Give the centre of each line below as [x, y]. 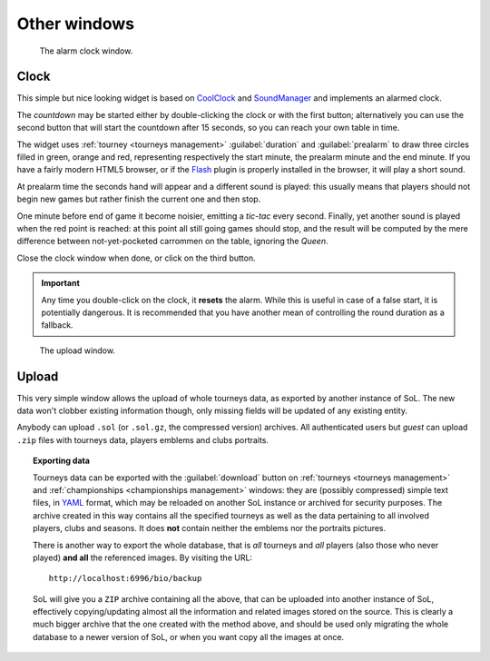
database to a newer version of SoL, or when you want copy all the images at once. [189, 636]
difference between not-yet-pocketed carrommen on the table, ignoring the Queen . [172, 242]
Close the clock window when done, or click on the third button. [136, 258]
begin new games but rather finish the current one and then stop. [139, 199]
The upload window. [77, 350]
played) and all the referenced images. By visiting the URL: [143, 557]
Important [61, 283]
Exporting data [62, 461]
